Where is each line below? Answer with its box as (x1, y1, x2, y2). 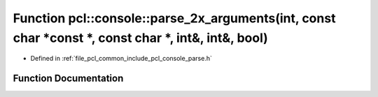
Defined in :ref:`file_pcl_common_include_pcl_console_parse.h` (30, 54, 213, 63)
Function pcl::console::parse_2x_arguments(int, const (13, 10, 336, 26)
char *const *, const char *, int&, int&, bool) (13, 30, 269, 45)
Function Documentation (13, 73, 124, 84)
